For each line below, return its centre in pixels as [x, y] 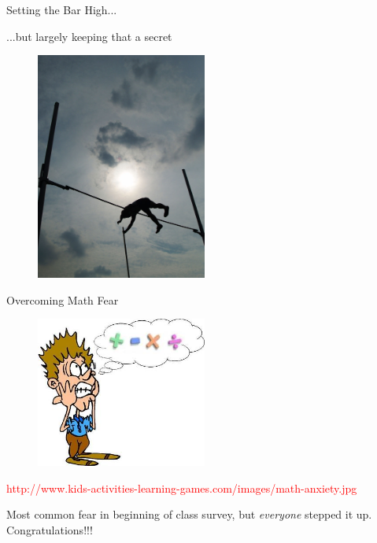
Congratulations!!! [50, 529]
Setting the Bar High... [62, 9]
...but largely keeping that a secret [89, 36]
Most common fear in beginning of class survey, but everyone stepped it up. [189, 514]
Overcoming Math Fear [63, 299]
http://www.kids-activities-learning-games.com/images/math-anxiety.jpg [182, 488]
